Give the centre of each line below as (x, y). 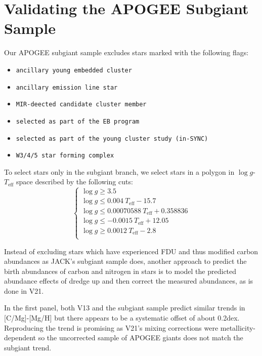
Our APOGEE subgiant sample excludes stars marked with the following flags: (126, 52)
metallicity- (238, 327)
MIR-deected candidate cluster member (81, 105)
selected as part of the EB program (78, 121)
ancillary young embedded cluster (74, 70)
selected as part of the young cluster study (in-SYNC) (112, 139)
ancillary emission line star (67, 87)
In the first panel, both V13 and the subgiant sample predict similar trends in (125, 308)
